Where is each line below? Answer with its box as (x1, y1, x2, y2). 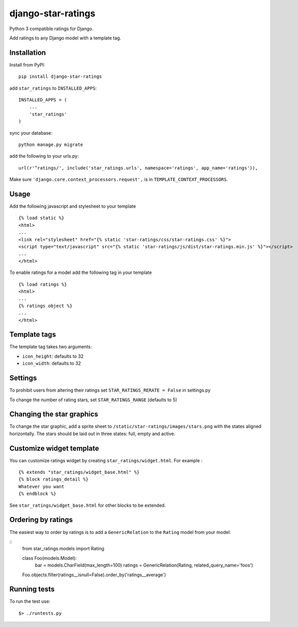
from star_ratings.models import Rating (22, 546, 105, 552)
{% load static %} (18, 215, 65, 221)
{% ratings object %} (18, 302, 72, 309)
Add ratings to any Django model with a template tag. (9, 35, 121, 41)
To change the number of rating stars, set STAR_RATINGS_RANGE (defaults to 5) (9, 397, 178, 403)
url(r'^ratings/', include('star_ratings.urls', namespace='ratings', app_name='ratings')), (18, 165, 258, 171)
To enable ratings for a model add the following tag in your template (9, 269, 152, 276)
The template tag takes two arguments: (9, 343, 92, 350)
